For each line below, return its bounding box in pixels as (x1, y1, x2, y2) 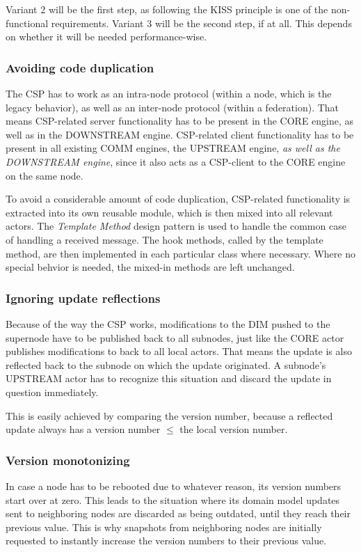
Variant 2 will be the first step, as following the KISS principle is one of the (6, 2, 328, 16)
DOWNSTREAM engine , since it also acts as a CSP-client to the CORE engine (6, 154, 346, 168)
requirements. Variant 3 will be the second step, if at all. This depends (51, 15, 352, 30)
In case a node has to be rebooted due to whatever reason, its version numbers (6, 478, 342, 493)
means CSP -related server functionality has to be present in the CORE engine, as (6, 113, 354, 128)
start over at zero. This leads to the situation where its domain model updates (6, 492, 340, 507)
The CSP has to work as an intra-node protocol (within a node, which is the (6, 86, 332, 100)
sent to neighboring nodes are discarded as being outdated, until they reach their (6, 506, 351, 521)
